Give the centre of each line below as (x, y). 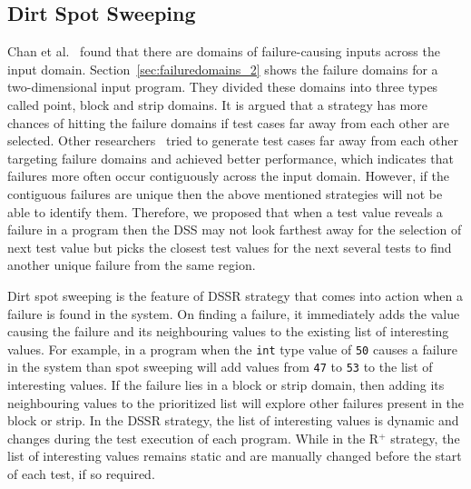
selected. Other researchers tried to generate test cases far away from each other (233, 140)
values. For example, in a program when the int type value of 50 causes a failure (233, 349)
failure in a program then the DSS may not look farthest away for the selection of (235, 230)
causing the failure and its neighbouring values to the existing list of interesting (228, 331)
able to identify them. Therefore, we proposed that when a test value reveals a (225, 211)
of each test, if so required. (81, 473)
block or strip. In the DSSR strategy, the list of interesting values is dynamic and (233, 420)
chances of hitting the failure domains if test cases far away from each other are (229, 122)
